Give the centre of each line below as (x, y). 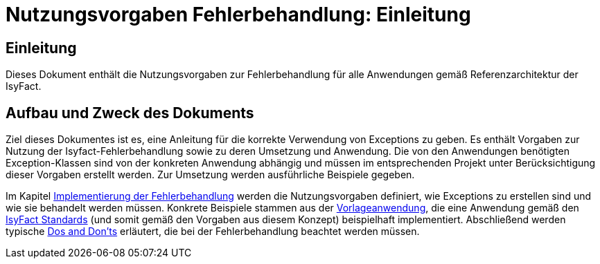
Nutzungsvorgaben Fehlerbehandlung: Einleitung (238, 15)
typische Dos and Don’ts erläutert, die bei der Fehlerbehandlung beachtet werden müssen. (213, 232)
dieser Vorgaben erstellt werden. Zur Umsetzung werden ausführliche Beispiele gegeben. (210, 175)
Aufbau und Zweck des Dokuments (130, 113)
